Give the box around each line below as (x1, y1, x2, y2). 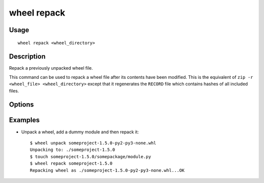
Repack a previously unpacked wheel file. (9, 65, 93, 71)
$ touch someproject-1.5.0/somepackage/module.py (30, 154, 152, 159)
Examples (9, 116, 40, 124)
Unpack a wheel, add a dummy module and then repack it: (21, 129, 139, 135)
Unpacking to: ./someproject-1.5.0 (30, 147, 115, 153)
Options (9, 100, 34, 109)
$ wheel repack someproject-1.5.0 (30, 161, 112, 166)
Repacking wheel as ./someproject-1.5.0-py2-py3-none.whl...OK (30, 167, 185, 173)
